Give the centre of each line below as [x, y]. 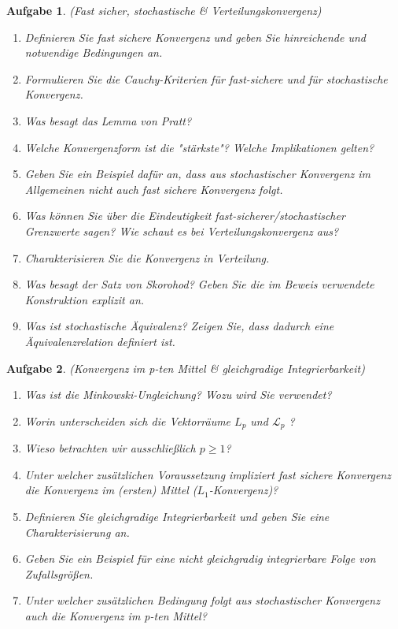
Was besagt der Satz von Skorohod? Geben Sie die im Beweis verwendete [199, 284]
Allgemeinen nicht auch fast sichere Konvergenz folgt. [154, 189]
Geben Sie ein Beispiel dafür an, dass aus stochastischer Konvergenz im [198, 174]
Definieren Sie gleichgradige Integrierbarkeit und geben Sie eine [177, 516]
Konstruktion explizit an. [85, 299]
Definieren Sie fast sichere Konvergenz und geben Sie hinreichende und [195, 37]
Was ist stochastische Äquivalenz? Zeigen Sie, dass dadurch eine [179, 326]
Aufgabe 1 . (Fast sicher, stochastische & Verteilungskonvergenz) [164, 10]
